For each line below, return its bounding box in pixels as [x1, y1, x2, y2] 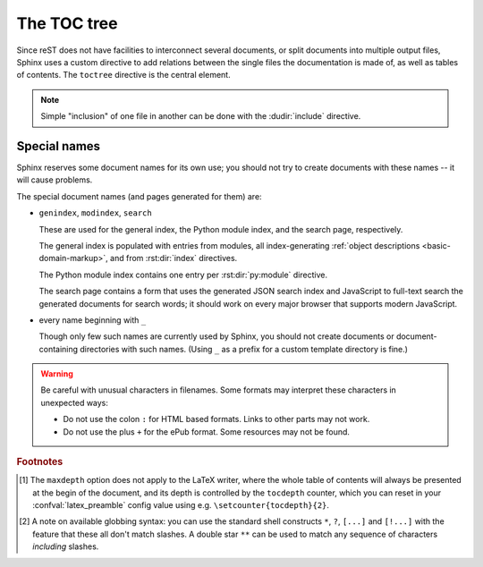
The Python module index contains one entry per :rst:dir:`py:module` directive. [38, 269, 328, 280]
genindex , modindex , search [38, 207, 152, 218]
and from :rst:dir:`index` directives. [110, 253, 238, 264]
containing [38, 343, 79, 354]
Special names [16, 139, 101, 154]
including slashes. [32, 541, 99, 552]
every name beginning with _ [38, 314, 147, 326]
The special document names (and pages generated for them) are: [16, 190, 263, 201]
